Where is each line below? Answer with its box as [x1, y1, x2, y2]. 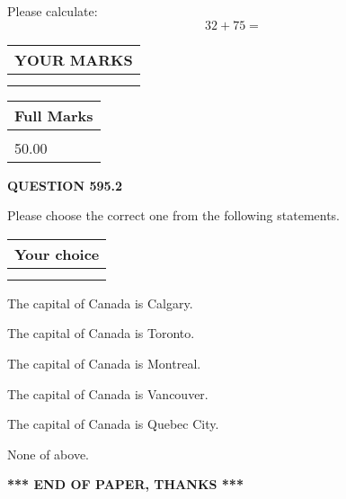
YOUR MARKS [14, 49, 133, 70]
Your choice [14, 243, 100, 264]
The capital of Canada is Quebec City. [7, 414, 219, 433]
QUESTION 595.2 [7, 175, 123, 194]
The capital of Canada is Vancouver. [7, 384, 208, 403]
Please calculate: [7, 2, 98, 20]
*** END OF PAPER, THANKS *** [7, 475, 244, 494]
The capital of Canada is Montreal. [7, 353, 201, 372]
